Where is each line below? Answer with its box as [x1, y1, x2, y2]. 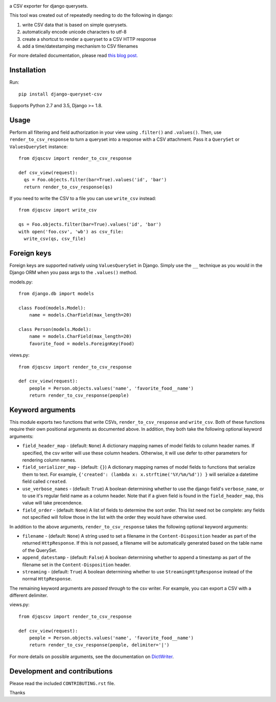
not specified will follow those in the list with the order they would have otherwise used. [22, 514, 207, 520]
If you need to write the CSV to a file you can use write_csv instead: [9, 196, 156, 202]
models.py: [9, 279, 33, 285]
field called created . [22, 478, 67, 485]
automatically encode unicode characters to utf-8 [22, 29, 127, 35]
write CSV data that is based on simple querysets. [22, 21, 128, 28]
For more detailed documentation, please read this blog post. [9, 53, 138, 59]
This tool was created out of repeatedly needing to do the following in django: [9, 12, 173, 18]
